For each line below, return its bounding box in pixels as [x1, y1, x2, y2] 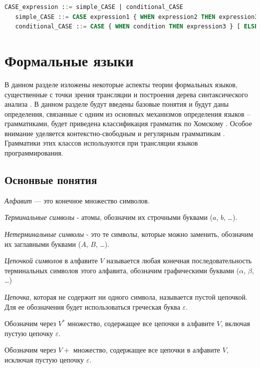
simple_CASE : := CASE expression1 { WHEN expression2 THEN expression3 [15, 13, 259, 20]
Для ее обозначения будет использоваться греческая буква [4, 301, 180, 312]
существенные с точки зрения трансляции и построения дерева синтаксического [4, 89, 248, 99]
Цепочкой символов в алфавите [4, 255, 98, 266]
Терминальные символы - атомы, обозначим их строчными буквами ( [4, 212, 213, 222]
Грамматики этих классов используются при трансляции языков [4, 138, 198, 148]
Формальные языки [4, 50, 134, 70]
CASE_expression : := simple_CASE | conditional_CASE [4, 3, 183, 10]
